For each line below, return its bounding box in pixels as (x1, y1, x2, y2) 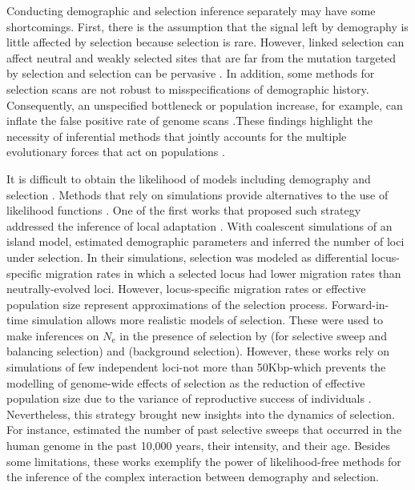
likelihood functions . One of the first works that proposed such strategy (6, 202, 361, 219)
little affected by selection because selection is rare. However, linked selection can (6, 34, 405, 50)
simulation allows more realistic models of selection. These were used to (31, 311, 383, 328)
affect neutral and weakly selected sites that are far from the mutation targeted (6, 49, 397, 66)
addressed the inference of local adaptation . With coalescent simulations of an (6, 217, 393, 234)
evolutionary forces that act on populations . (6, 143, 225, 160)
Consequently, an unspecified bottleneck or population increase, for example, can (6, 96, 403, 113)
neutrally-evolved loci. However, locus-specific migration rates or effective (6, 280, 366, 297)
